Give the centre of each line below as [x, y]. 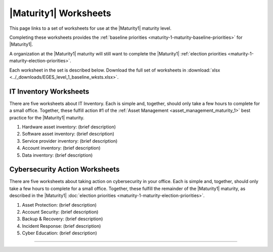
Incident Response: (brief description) [61, 226]
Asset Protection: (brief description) [59, 205]
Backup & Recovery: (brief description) [62, 219]
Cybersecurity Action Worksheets [64, 170]
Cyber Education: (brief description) [59, 233]
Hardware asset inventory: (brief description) [69, 127]
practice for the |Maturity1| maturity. [47, 117]
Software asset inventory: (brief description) [68, 134]
